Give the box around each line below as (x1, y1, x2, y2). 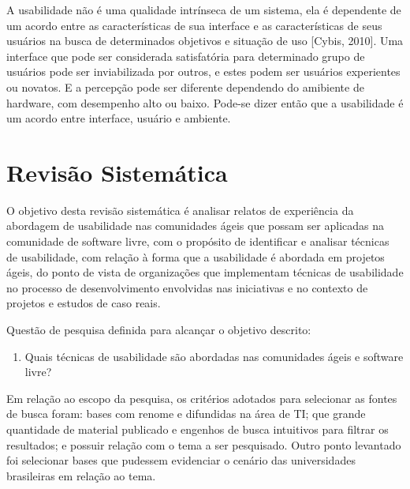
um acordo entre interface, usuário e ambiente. (6, 110, 231, 126)
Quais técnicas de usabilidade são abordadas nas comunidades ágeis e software (24, 348, 404, 364)
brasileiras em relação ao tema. (6, 467, 156, 483)
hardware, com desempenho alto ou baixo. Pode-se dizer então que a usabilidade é (6, 94, 404, 111)
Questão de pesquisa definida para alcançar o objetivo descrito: (6, 322, 311, 338)
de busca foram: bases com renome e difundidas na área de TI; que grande (6, 405, 366, 422)
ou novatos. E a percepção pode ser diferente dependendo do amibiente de (6, 78, 364, 95)
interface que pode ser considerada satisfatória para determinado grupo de (6, 47, 365, 64)
